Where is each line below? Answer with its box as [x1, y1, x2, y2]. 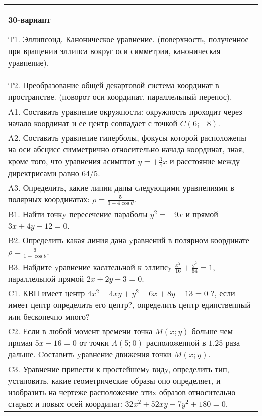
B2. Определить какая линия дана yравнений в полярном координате [8, 234, 249, 246]
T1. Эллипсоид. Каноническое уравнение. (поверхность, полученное [8, 33, 249, 45]
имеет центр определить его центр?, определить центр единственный [8, 299, 250, 311]
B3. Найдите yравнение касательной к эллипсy [8, 261, 172, 273]
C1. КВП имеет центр [8, 287, 85, 299]
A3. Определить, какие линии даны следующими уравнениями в [8, 181, 234, 193]
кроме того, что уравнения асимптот [8, 155, 136, 167]
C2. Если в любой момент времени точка [8, 325, 153, 337]
